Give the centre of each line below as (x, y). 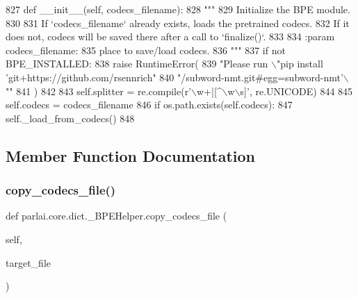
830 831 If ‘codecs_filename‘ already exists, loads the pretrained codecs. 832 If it (178, 23)
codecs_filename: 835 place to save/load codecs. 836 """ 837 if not (146, 50)
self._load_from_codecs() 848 (70, 118)
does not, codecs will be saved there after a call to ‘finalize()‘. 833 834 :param (170, 36)
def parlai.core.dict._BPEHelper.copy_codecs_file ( (116, 216)
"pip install (300, 64)
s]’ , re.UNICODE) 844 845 (296, 91)
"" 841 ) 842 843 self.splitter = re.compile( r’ (99, 91)
